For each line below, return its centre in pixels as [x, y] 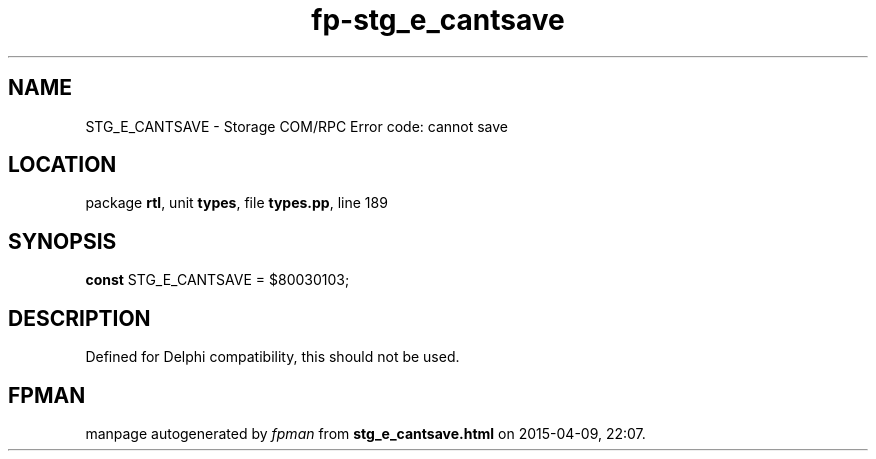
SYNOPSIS [62, 241]
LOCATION [62, 165]
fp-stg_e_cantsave [438, 20]
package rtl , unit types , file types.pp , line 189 [236, 203]
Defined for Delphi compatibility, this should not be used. [272, 357]
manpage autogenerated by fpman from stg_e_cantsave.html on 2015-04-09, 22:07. [365, 433]
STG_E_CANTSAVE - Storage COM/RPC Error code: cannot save [297, 126]
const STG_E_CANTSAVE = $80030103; [217, 280]
